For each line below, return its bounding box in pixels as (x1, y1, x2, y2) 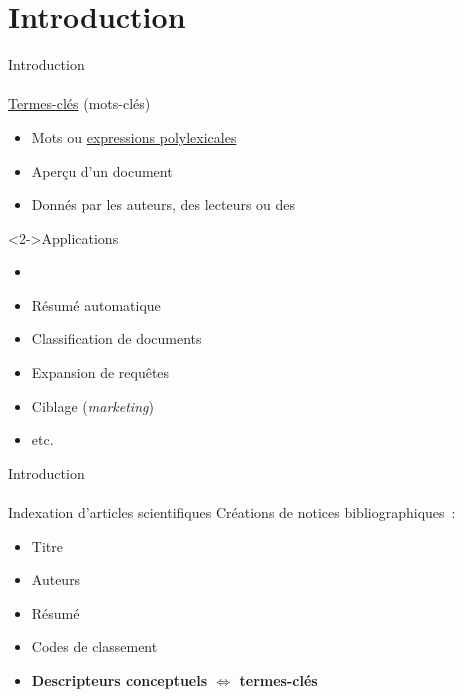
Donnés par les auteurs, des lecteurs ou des (31, 194, 296, 215)
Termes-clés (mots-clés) (8, 93, 151, 114)
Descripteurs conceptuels (31, 670, 208, 690)
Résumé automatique (31, 294, 161, 315)
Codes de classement (31, 636, 158, 657)
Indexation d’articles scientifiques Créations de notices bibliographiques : (8, 502, 456, 523)
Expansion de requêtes (31, 362, 170, 383)
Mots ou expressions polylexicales (31, 126, 237, 147)
